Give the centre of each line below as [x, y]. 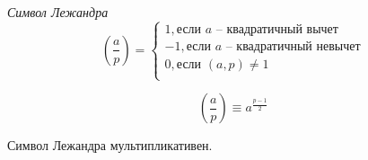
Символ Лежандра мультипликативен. [110, 145]
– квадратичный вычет [277, 29]
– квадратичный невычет [293, 46]
